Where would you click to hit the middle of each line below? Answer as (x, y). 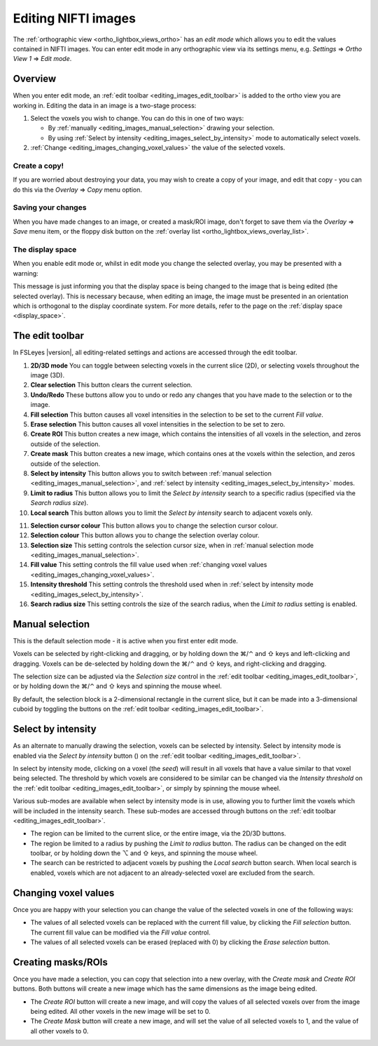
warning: (26, 273)
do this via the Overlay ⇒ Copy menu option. (78, 189)
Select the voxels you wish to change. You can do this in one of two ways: (137, 119)
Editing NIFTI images (75, 18)
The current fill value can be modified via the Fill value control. (121, 932)
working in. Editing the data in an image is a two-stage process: (105, 105)
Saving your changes (50, 208)
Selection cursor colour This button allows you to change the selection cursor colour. (154, 525)
